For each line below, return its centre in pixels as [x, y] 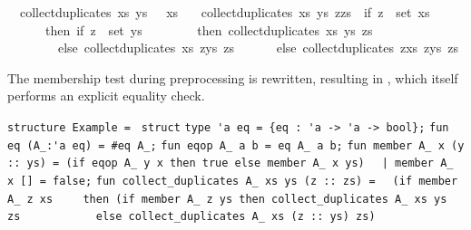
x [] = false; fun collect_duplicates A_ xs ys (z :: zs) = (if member [233, 181]
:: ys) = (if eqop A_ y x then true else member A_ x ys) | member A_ [231, 163]
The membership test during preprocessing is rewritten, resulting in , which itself [233, 77]
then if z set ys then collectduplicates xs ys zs [209, 29]
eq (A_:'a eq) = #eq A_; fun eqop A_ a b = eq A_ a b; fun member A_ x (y [236, 145]
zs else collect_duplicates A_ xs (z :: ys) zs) [191, 217]
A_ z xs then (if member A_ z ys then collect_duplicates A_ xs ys [227, 199]
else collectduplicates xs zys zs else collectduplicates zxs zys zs [258, 48]
